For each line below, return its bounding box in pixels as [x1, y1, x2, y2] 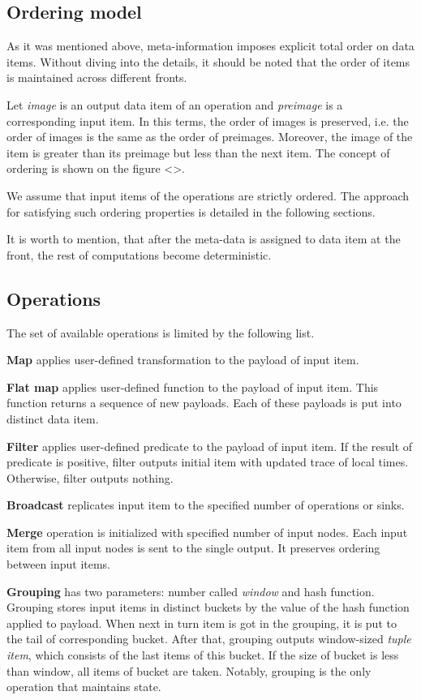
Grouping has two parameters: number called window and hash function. [6, 582, 375, 599]
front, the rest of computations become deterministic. [6, 246, 272, 263]
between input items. [6, 556, 111, 573]
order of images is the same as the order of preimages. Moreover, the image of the [6, 128, 413, 145]
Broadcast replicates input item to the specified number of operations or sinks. [6, 496, 405, 513]
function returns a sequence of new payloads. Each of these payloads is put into [6, 394, 402, 411]
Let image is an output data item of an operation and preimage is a [6, 96, 343, 113]
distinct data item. [6, 410, 99, 427]
